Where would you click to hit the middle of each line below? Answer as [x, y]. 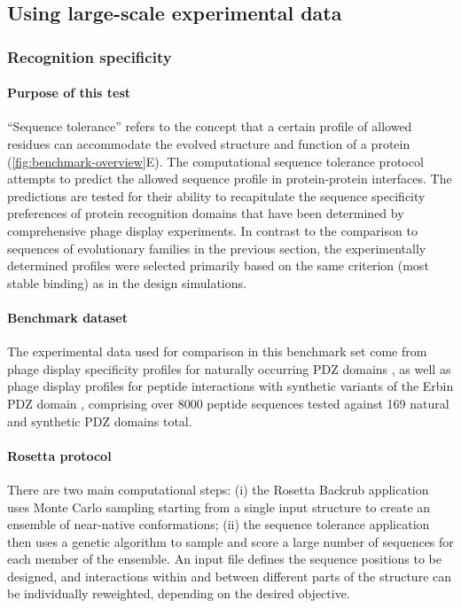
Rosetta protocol [59, 455]
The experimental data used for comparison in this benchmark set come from [217, 351]
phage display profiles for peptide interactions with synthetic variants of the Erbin [230, 386]
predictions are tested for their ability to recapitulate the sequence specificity [216, 195]
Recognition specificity [90, 56]
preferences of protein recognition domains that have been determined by [206, 213]
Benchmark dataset [68, 317]
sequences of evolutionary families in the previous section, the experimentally [217, 248]
